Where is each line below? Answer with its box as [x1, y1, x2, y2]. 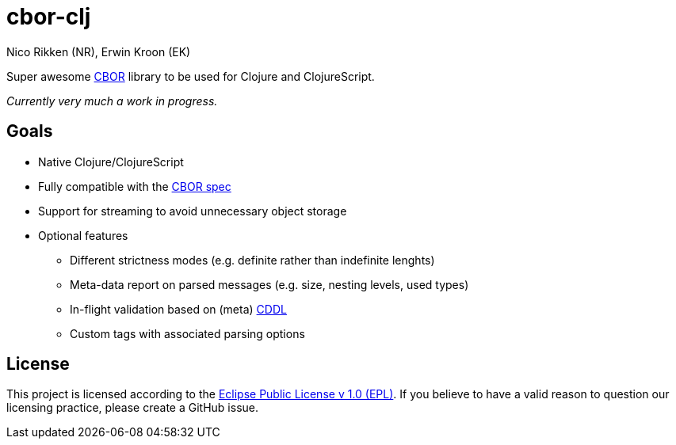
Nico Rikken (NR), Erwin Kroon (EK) [6, 44, 191, 59]
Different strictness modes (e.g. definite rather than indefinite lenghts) [70, 253, 435, 267]
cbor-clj [6, 3, 91, 30]
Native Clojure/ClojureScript [38, 154, 184, 169]
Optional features [38, 228, 128, 242]
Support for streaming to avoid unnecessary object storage [38, 203, 347, 218]
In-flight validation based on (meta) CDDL [70, 302, 287, 316]
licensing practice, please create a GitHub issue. [6, 401, 258, 415]
